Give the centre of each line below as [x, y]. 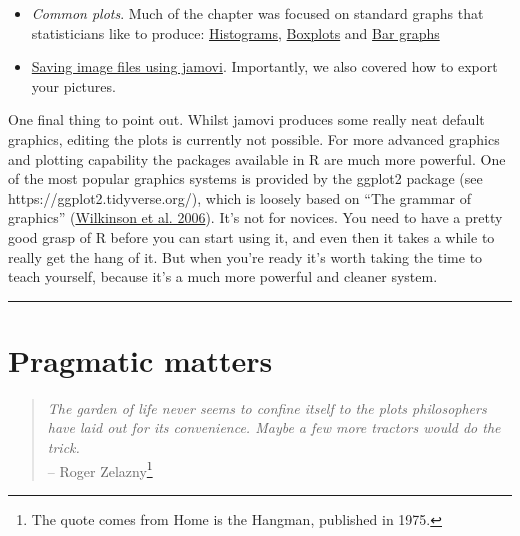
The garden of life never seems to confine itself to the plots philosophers [267, 407]
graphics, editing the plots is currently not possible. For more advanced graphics [254, 138]
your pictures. [73, 85]
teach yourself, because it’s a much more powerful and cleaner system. [223, 276]
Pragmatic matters [140, 359]
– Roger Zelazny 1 [100, 469]
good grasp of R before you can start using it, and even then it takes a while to [251, 236]
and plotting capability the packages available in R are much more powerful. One [257, 158]
